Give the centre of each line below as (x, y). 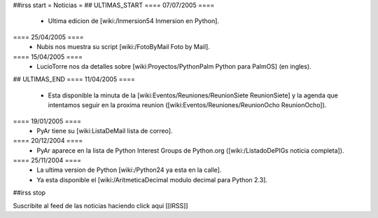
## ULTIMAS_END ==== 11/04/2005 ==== (74, 79)
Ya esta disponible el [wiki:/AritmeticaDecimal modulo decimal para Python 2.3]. (152, 179)
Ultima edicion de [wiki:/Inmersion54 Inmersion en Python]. (134, 21)
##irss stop (29, 193)
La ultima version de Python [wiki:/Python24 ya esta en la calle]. (129, 170)
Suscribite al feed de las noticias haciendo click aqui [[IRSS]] (100, 205)
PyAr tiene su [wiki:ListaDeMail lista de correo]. (105, 130)
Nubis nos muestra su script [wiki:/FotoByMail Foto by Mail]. (123, 47)
